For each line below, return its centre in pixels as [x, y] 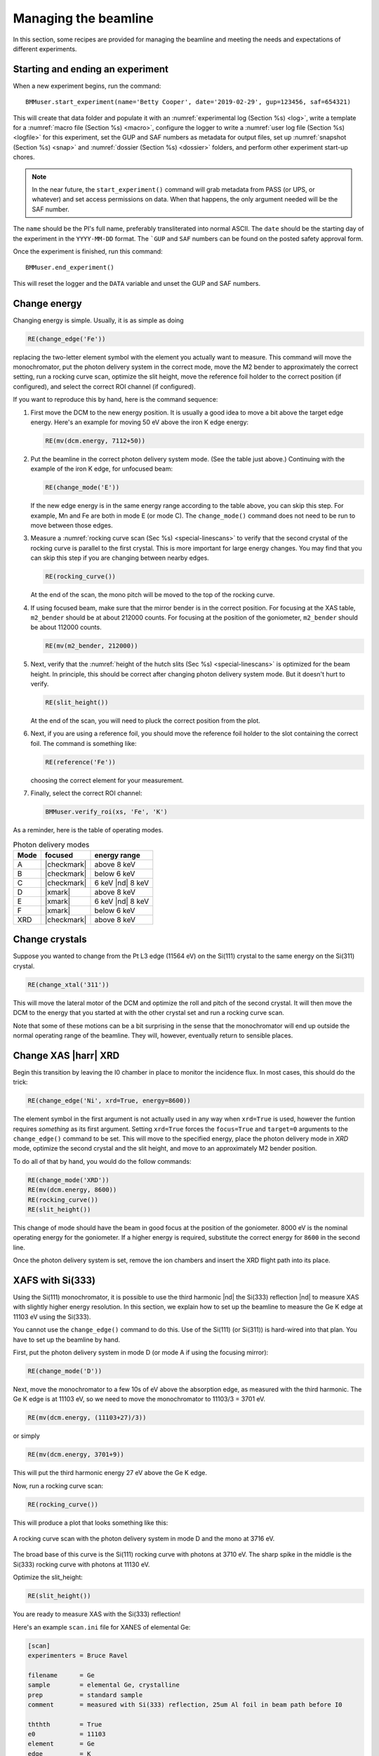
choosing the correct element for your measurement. [107, 780]
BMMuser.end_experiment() [70, 268]
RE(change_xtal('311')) [69, 984]
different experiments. [45, 48]
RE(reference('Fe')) [80, 762]
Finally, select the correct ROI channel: [86, 793]
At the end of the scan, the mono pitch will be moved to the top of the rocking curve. [153, 595]
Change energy [47, 303]
